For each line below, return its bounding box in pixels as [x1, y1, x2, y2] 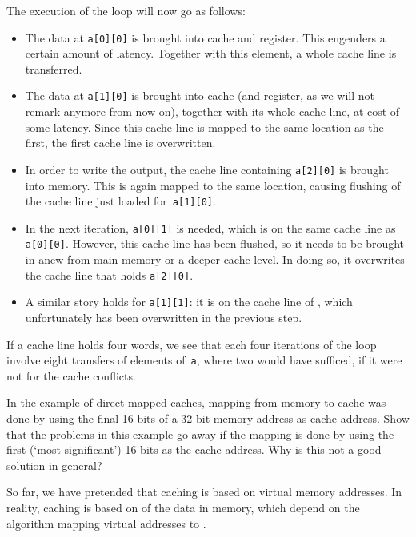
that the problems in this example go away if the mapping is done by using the [6, 425, 394, 442]
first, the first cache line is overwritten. [25, 134, 216, 151]
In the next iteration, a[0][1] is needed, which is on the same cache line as [25, 219, 396, 236]
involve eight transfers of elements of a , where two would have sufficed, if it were [6, 352, 402, 368]
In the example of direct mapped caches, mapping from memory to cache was [6, 394, 386, 411]
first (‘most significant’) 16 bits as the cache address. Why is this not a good [6, 441, 382, 458]
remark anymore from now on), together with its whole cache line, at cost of [25, 103, 400, 120]
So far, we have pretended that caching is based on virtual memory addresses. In [6, 483, 402, 500]
